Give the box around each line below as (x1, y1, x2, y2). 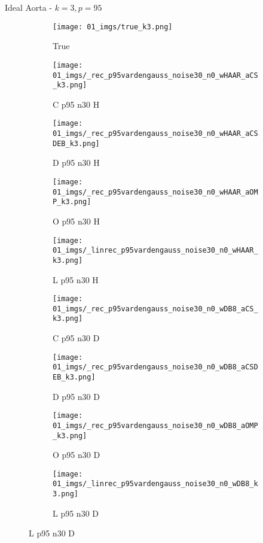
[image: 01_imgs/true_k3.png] (53, 22, 173, 31)
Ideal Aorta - (5, 1, 52, 13)
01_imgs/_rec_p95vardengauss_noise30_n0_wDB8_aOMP (53, 421, 258, 430)
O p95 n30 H (53, 214, 100, 227)
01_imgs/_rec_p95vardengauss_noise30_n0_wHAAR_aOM (53, 187, 258, 196)
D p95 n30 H (53, 156, 100, 169)
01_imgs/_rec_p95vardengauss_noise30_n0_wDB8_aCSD (53, 363, 258, 372)
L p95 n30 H (53, 273, 99, 286)
